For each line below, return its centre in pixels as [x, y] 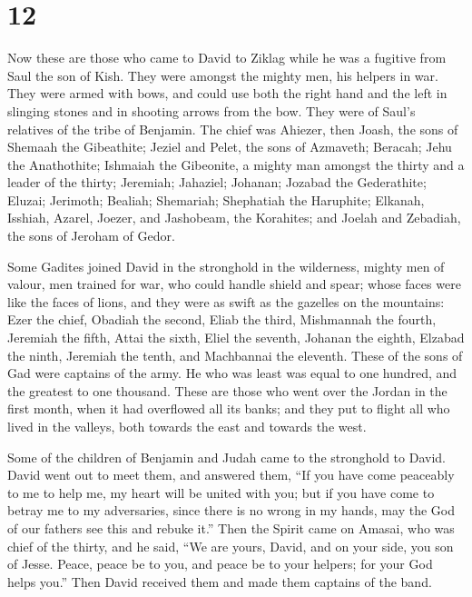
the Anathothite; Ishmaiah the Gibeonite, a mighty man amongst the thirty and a [236, 164]
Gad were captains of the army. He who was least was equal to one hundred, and [232, 373]
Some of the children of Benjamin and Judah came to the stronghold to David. [226, 457]
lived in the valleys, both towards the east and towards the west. [187, 426]
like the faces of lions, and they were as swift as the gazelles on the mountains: [226, 301]
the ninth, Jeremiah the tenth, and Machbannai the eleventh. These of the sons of [235, 355]
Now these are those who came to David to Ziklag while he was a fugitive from [227, 58]
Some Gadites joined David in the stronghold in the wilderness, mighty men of [226, 266]
